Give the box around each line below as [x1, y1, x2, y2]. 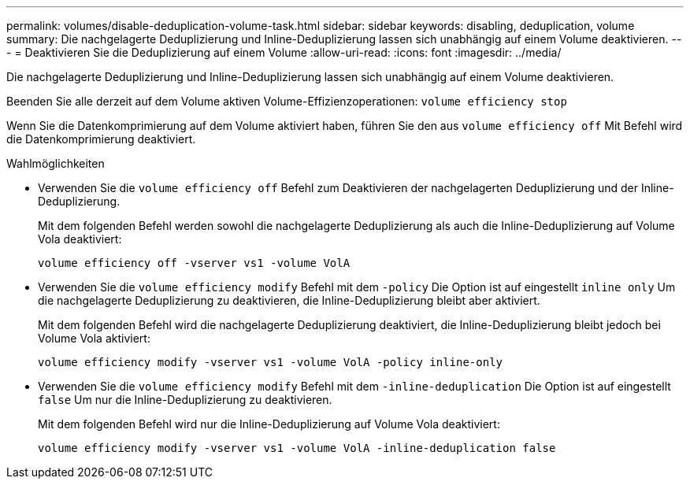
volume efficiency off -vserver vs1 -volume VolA [38, 257, 351, 269]
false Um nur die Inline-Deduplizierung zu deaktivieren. [38, 393, 332, 406]
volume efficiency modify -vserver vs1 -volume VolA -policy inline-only [38, 356, 503, 368]
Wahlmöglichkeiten [6, 157, 105, 170]
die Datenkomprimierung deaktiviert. [6, 132, 196, 146]
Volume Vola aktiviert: [38, 331, 150, 345]
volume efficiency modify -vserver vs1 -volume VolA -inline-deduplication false [38, 442, 556, 454]
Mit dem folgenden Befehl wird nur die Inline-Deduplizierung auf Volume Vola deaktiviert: [38, 417, 500, 431]
